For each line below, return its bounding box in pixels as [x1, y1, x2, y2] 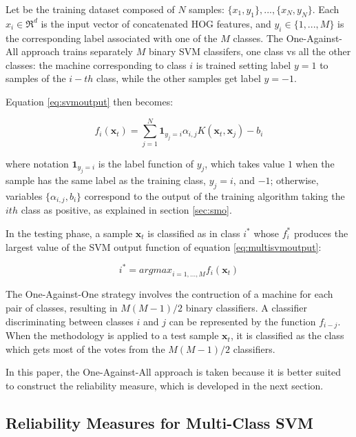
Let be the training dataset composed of [6, 2, 175, 16]
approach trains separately [21, 44, 134, 59]
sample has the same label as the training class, [6, 173, 206, 187]
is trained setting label [196, 57, 291, 72]
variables [6, 188, 43, 203]
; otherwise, [270, 173, 319, 187]
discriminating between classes [6, 314, 134, 328]
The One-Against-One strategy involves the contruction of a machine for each [6, 287, 333, 301]
